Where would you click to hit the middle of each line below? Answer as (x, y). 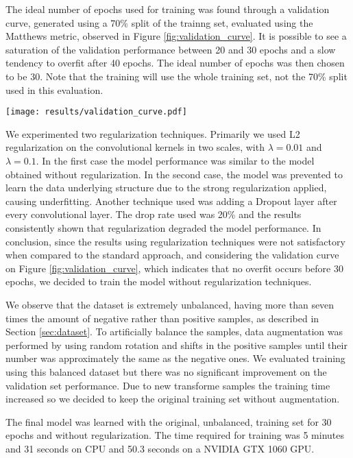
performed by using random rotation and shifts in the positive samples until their (176, 345)
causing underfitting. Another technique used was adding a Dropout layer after (171, 201)
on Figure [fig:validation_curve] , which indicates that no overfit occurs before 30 (174, 268)
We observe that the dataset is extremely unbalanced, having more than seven (170, 304)
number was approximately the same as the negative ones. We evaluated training (175, 358)
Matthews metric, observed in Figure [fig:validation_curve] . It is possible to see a (176, 36)
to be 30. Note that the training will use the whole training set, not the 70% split (176, 76)
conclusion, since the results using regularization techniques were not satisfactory (175, 241)
